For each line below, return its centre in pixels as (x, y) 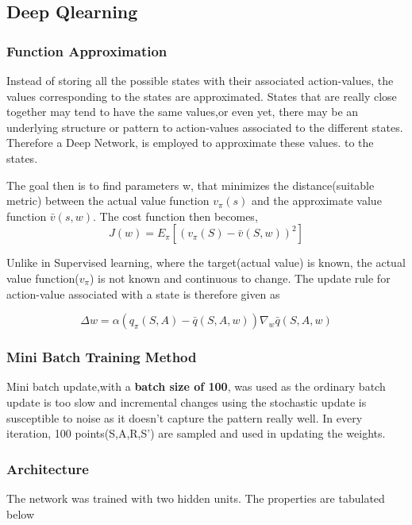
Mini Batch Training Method (102, 357)
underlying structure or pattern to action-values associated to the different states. (205, 127)
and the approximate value (317, 201)
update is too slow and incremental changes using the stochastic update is (187, 401)
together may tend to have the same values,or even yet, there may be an (183, 112)
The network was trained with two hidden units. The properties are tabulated (196, 498)
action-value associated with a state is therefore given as (143, 293)
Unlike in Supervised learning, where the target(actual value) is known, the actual (206, 262)
